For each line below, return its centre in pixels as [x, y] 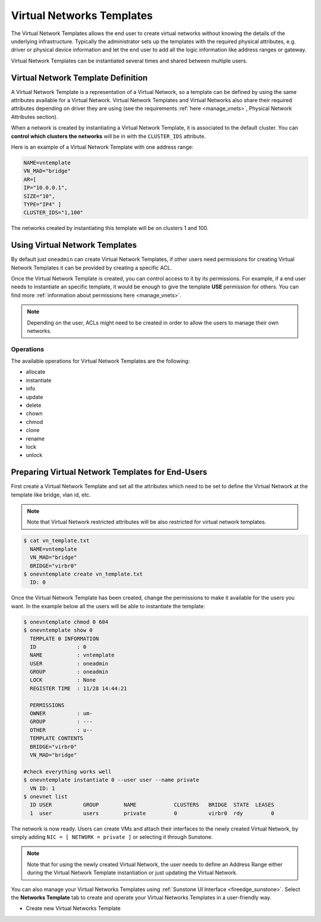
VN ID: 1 [43, 788]
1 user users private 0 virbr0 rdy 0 [152, 813]
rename [35, 438]
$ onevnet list [45, 796]
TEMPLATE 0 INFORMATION [64, 638]
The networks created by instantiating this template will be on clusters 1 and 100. [110, 228]
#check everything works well [67, 772]
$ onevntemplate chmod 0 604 [66, 622]
